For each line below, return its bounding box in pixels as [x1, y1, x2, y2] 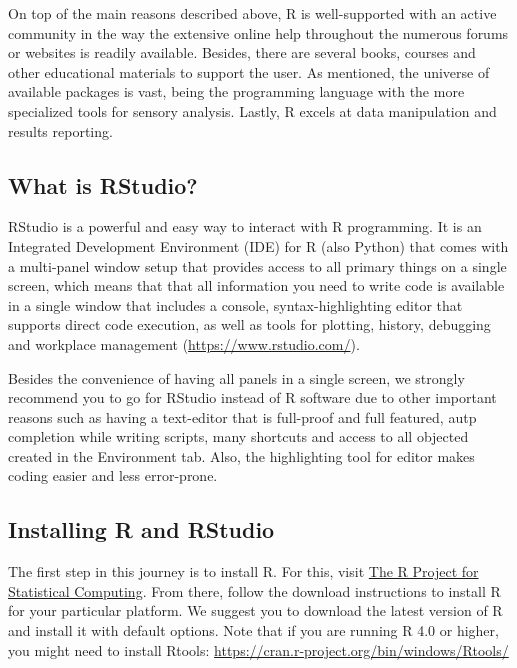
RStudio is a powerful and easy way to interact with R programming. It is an [8, 216, 482, 237]
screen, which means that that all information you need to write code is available [8, 275, 505, 296]
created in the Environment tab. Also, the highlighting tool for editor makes [8, 445, 475, 466]
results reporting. [8, 120, 113, 141]
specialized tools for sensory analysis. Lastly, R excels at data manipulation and [8, 100, 497, 121]
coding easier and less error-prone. [8, 465, 218, 486]
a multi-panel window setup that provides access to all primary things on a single [8, 255, 507, 276]
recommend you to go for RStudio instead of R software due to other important [8, 387, 497, 408]
